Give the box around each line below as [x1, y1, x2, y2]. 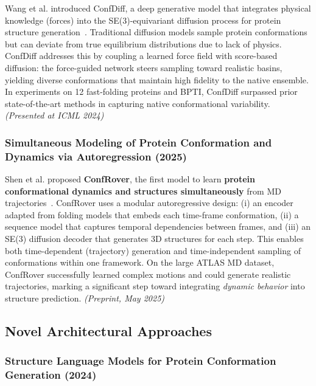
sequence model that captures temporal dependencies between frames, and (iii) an [5, 220, 311, 233]
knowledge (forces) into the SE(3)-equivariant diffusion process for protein [5, 13, 281, 26]
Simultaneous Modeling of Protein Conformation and [5, 134, 272, 150]
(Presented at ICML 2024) [5, 109, 104, 122]
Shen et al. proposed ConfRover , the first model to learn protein [5, 173, 255, 185]
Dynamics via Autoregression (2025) [5, 148, 187, 164]
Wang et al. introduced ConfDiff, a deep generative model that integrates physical [5, 2, 311, 14]
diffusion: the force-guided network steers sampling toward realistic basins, [5, 61, 283, 74]
